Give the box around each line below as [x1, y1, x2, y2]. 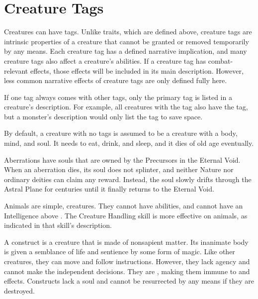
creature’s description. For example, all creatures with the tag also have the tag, [4, 101, 248, 112]
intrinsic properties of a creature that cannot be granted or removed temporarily [4, 36, 249, 46]
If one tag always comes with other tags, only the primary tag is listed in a [4, 92, 232, 102]
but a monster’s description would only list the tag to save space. [4, 111, 203, 121]
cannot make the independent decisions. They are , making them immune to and [4, 266, 250, 276]
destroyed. [4, 285, 35, 296]
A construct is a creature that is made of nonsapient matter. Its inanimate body [4, 236, 249, 247]
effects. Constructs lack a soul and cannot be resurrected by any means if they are [4, 276, 255, 286]
